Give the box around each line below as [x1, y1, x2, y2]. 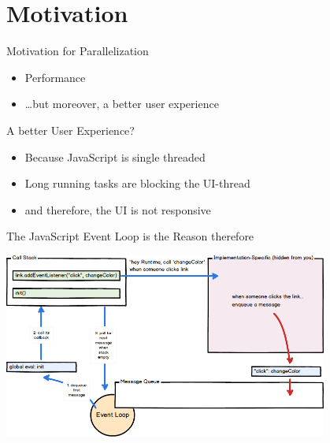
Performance [24, 69, 86, 85]
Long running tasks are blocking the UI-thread [24, 175, 250, 192]
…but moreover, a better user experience [24, 95, 219, 112]
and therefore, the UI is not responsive [24, 201, 211, 218]
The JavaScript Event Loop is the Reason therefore [6, 228, 254, 244]
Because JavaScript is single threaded [24, 148, 206, 165]
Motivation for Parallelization [6, 43, 149, 59]
